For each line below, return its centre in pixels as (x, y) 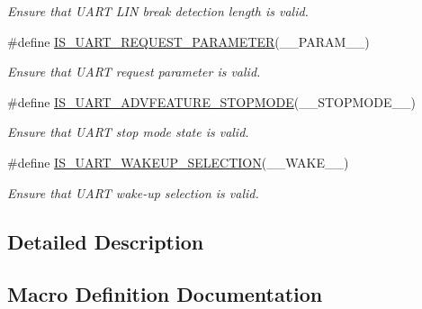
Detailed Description (106, 241)
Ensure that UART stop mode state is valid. (128, 132)
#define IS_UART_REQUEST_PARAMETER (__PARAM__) (189, 41)
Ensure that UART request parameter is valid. (134, 72)
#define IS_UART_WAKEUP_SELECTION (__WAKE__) (178, 162)
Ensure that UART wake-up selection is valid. (133, 192)
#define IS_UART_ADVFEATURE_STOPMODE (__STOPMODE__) (211, 101)
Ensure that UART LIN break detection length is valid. (158, 11)
